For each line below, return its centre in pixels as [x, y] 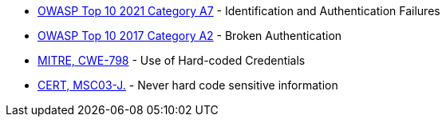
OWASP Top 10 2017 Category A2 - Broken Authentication [190, 36]
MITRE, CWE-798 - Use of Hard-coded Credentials [172, 60]
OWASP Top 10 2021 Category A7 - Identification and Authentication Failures [239, 11]
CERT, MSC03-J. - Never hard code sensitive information [188, 85]
